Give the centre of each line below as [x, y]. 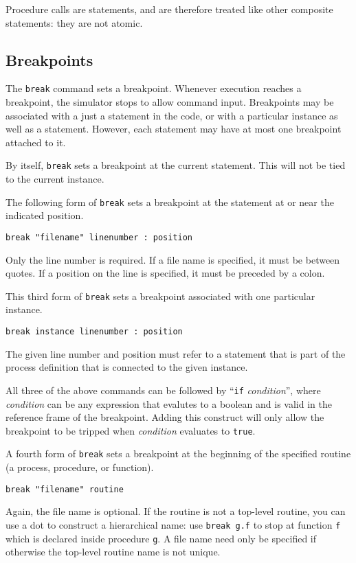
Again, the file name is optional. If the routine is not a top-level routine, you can [176, 511]
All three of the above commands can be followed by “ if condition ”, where [163, 390]
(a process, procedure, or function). [80, 467]
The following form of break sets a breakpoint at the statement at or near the [170, 202]
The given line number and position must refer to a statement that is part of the [176, 353]
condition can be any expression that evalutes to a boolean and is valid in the [169, 403]
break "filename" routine [65, 489]
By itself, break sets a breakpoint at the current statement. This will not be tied [176, 165]
